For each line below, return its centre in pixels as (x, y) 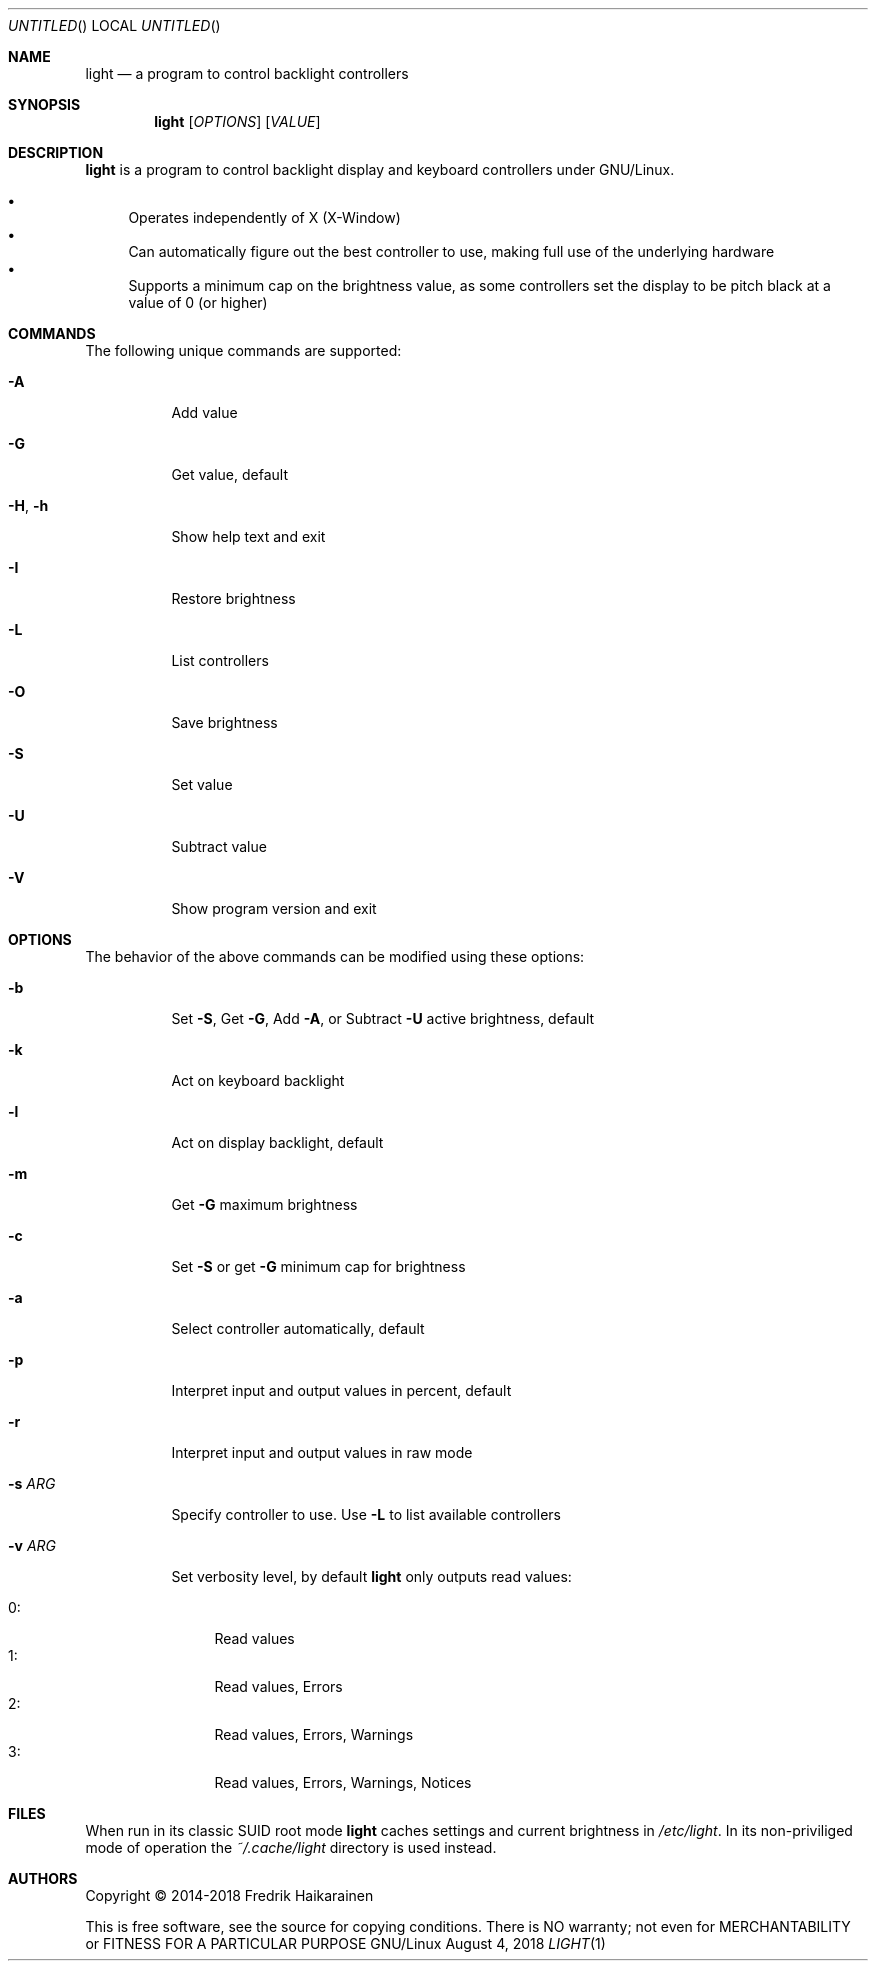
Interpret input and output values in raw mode (322, 1452)
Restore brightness (233, 598)
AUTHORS (43, 1878)
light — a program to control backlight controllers (247, 73)
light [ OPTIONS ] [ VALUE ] (237, 121)
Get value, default (229, 474)
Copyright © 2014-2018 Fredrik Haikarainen (229, 1895)
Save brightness (224, 722)
